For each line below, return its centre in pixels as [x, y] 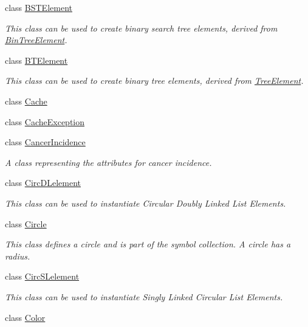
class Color [25, 317]
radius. [18, 256]
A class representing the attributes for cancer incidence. [108, 162]
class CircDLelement [43, 183]
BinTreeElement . [36, 40]
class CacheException [45, 121]
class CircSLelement [42, 276]
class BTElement [36, 60]
